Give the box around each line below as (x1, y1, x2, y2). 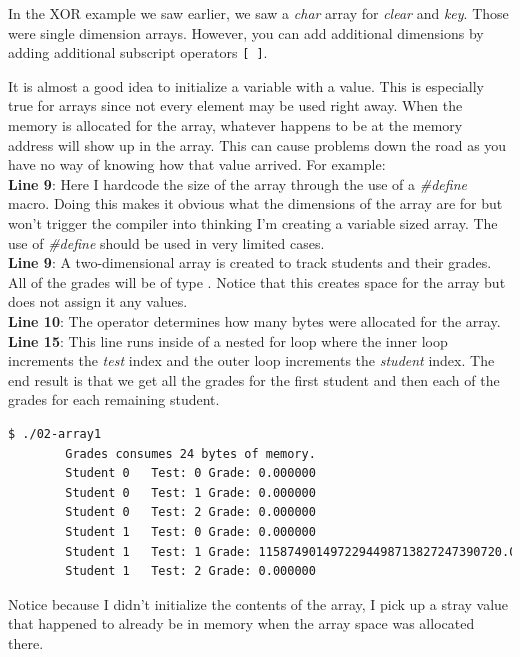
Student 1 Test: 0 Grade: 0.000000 (65, 524, 316, 539)
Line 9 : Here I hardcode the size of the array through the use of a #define (8, 173, 467, 194)
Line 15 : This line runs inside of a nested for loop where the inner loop (8, 330, 448, 351)
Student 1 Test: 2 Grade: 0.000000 (65, 564, 316, 579)
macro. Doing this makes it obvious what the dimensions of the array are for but (8, 193, 503, 214)
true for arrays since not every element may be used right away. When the (8, 95, 463, 116)
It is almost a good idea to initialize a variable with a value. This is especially (8, 75, 484, 96)
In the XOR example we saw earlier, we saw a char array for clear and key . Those (8, 3, 509, 23)
